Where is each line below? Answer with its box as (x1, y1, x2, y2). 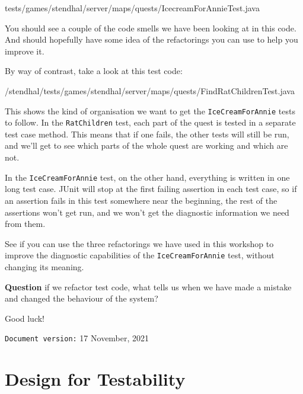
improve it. (5, 44, 44, 57)
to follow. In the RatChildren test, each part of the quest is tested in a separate (5, 116, 296, 129)
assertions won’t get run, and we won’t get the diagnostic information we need (5, 206, 289, 218)
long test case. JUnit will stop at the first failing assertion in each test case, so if (5, 182, 297, 195)
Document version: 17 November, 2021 (5, 332, 149, 344)
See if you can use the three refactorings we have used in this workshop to (5, 237, 274, 249)
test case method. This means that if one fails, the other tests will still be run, (5, 127, 289, 140)
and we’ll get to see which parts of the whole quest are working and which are (5, 139, 288, 152)
